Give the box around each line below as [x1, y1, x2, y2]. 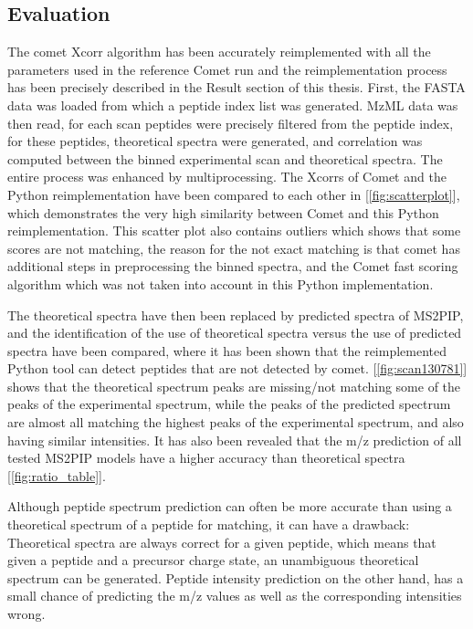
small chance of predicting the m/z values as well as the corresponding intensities [7, 586, 462, 605]
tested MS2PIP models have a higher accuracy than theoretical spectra [7, 448, 405, 467]
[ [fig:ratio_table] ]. [7, 466, 106, 485]
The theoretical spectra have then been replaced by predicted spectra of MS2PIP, [7, 305, 464, 324]
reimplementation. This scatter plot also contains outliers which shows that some [7, 221, 461, 240]
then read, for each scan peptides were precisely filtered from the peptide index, [7, 113, 454, 132]
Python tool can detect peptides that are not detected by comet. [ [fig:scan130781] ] [7, 359, 468, 378]
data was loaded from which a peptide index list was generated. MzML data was [7, 95, 458, 114]
